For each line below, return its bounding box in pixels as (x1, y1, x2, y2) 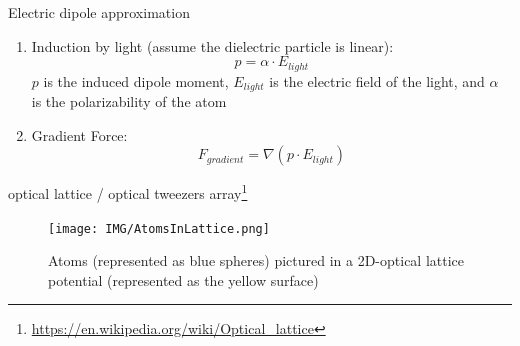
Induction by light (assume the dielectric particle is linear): (31, 35, 394, 56)
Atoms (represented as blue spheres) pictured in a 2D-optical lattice (48, 250, 465, 271)
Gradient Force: (31, 124, 128, 145)
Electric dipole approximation (8, 2, 190, 22)
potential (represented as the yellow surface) (48, 269, 319, 290)
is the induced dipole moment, (43, 70, 229, 91)
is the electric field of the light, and (269, 70, 485, 91)
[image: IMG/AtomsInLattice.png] (48, 221, 270, 236)
